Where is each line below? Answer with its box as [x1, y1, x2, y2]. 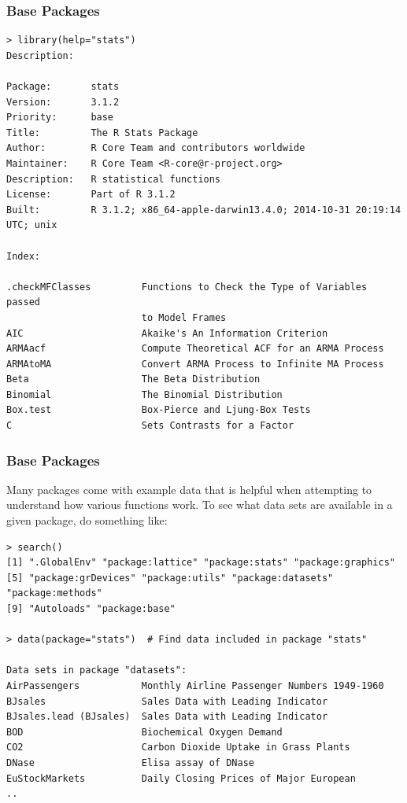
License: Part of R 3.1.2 [6, 189, 176, 201]
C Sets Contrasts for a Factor [6, 420, 294, 432]
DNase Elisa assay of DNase [6, 757, 254, 768]
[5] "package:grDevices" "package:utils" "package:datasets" [6, 572, 334, 584]
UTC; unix [6, 219, 57, 231]
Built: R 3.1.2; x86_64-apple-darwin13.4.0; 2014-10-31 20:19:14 [6, 204, 401, 215]
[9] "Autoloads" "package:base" [6, 603, 176, 615]
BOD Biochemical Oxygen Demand [6, 726, 283, 738]
